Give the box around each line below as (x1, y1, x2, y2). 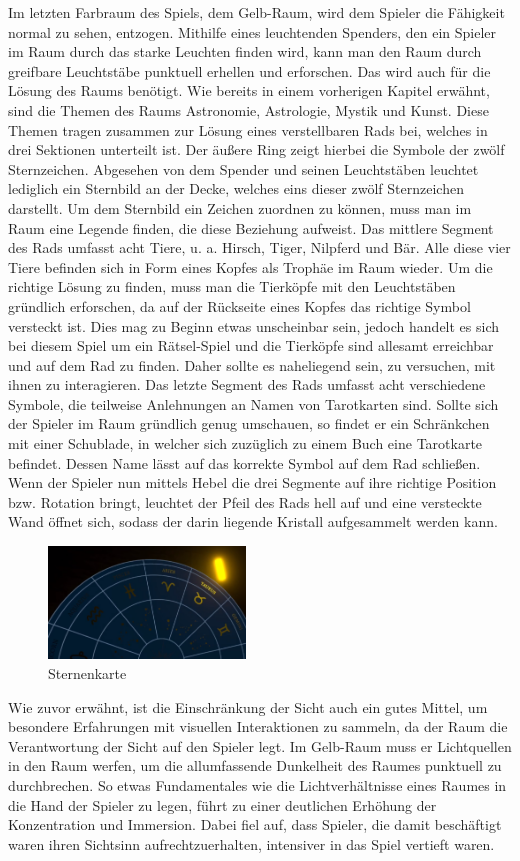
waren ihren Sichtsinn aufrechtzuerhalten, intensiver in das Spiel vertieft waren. (8, 833, 495, 854)
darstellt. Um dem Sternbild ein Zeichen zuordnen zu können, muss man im (8, 197, 472, 218)
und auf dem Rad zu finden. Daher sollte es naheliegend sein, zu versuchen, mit (8, 354, 496, 375)
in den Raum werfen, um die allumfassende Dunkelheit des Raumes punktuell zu (8, 755, 502, 776)
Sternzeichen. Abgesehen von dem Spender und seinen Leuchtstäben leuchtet (8, 158, 479, 179)
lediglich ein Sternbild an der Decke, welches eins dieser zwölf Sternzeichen (8, 178, 464, 199)
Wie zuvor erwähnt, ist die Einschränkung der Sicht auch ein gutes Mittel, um (8, 696, 488, 717)
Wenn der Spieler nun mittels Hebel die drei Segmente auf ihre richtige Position (8, 472, 497, 493)
